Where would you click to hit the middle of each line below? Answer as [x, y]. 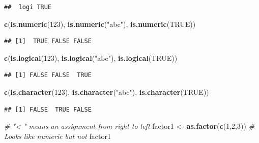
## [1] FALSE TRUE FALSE [48, 109]
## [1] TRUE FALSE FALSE [48, 41]
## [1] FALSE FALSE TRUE [48, 75]
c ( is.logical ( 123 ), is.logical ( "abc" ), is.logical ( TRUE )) [91, 58]
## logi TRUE [28, 7]
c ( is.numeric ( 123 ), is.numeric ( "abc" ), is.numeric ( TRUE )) [100, 24]
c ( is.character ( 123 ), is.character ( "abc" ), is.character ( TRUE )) [107, 92]
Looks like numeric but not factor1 [57, 136]
